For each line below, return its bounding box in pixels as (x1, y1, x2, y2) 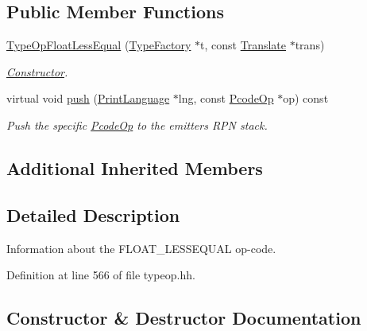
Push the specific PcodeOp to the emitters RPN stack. (6, 116, 268, 133)
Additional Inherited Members (6, 155, 263, 180)
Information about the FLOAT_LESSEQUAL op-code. (6, 239, 276, 256)
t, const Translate (200, 37, 286, 53)
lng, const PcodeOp (178, 90, 274, 107)
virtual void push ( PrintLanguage (6, 90, 170, 107)
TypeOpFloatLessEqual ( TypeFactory (6, 37, 191, 53)
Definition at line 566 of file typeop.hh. (6, 267, 195, 283)
